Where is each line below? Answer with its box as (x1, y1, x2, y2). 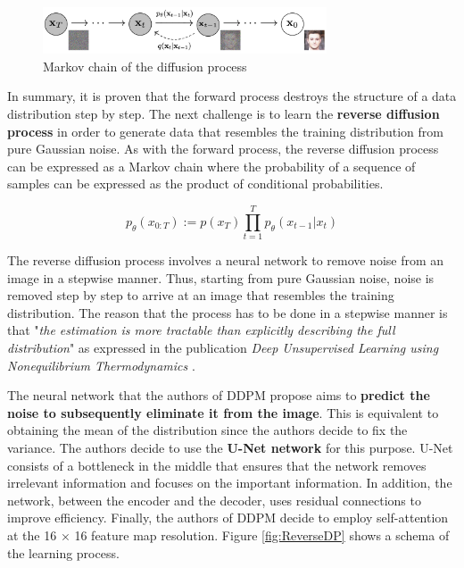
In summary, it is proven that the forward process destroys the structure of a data (7, 87, 457, 105)
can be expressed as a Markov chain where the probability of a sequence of (7, 156, 416, 175)
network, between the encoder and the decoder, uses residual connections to (7, 490, 421, 509)
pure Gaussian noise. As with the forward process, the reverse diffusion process (7, 139, 439, 158)
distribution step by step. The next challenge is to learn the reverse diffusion (7, 104, 440, 122)
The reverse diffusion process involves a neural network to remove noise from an (7, 251, 444, 270)
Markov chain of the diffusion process (43, 56, 247, 75)
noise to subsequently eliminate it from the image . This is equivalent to (7, 403, 439, 422)
